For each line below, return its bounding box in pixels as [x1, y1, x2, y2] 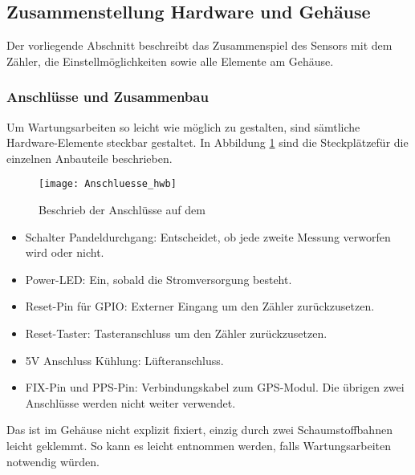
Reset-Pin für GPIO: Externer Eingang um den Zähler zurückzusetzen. [25, 298, 375, 315]
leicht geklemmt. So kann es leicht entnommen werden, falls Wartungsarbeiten [6, 436, 392, 453]
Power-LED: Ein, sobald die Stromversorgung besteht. [25, 270, 292, 287]
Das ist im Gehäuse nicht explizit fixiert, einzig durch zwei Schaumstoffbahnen [6, 421, 393, 438]
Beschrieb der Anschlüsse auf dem [39, 201, 205, 218]
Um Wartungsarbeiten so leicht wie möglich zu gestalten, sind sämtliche [6, 118, 360, 135]
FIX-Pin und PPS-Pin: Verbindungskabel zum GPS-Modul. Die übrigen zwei [25, 379, 405, 396]
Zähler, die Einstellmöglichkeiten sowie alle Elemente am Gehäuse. [6, 52, 334, 69]
